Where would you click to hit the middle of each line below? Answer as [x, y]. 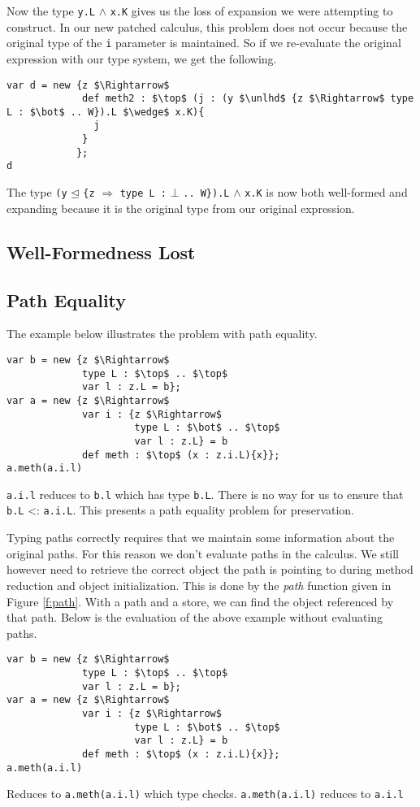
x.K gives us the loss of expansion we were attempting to [251, 11]
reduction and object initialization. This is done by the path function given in [199, 585]
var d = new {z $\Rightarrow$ [88, 85]
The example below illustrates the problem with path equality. [162, 334]
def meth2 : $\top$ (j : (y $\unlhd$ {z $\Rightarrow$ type [248, 99]
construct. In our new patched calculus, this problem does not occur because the [207, 26]
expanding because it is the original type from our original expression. [181, 208]
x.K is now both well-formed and [326, 192]
